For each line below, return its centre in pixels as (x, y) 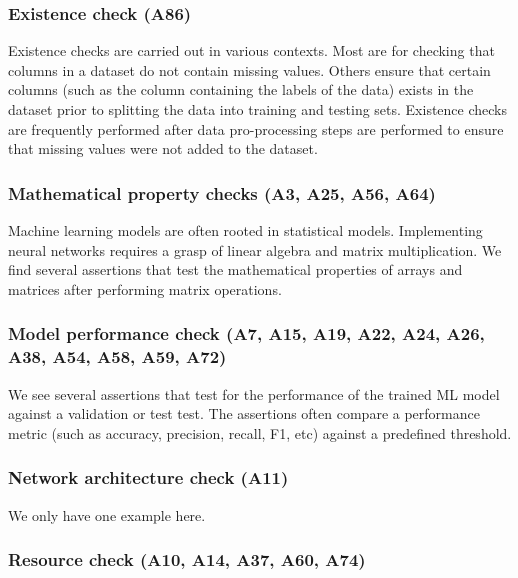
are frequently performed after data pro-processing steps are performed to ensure (256, 128)
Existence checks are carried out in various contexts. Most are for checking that (251, 50)
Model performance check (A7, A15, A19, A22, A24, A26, (246, 333)
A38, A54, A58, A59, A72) (117, 356)
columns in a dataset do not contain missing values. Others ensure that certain (249, 69)
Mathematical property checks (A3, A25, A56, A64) (222, 192)
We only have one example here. (107, 514)
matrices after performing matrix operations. (145, 288)
